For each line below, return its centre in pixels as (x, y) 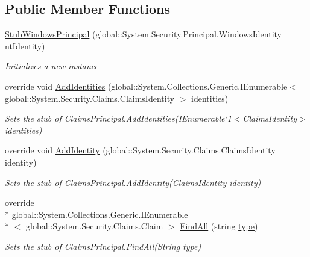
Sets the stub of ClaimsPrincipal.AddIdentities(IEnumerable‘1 (118, 118)
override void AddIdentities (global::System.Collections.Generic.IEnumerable (146, 86)
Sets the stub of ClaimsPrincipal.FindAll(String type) (103, 246)
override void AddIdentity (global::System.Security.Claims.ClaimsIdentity (140, 150)
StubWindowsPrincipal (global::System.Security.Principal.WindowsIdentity (143, 34)
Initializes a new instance (52, 66)
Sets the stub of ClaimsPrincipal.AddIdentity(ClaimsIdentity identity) (133, 182)
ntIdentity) (25, 45)
